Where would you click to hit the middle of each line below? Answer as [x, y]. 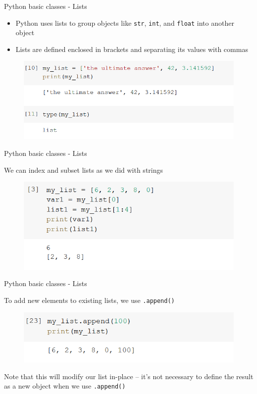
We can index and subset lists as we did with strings [84, 170]
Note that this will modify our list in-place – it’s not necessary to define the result [129, 376]
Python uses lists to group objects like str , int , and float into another [125, 23]
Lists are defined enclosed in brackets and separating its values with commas [132, 49]
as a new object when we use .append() [65, 386]
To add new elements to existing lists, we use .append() [89, 300]
